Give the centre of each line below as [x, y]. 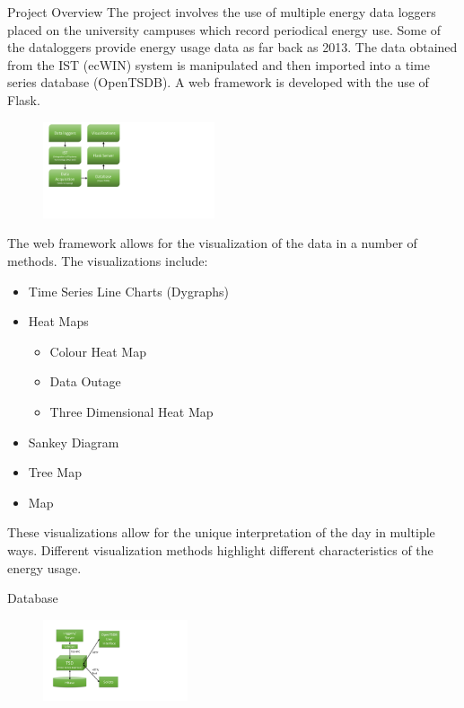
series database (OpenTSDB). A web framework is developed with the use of [218, 82]
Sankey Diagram [74, 442]
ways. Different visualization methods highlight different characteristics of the [220, 550]
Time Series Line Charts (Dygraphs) [128, 291]
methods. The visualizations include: [108, 261]
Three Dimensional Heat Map [131, 412]
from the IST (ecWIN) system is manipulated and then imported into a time [219, 64]
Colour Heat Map [98, 351]
